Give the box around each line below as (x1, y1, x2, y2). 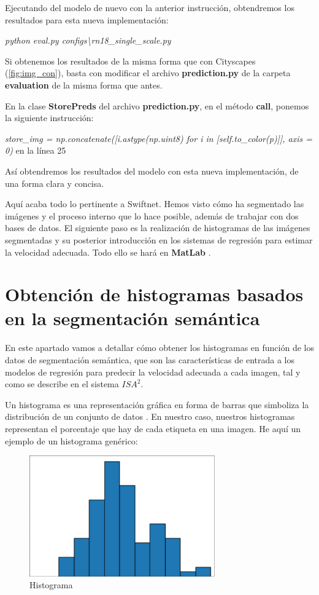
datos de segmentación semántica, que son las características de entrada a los (5, 353, 294, 366)
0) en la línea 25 (5, 144, 66, 157)
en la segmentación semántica (5, 305, 260, 331)
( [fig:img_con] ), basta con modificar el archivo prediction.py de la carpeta (5, 66, 291, 79)
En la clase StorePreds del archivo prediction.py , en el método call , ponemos (5, 99, 309, 112)
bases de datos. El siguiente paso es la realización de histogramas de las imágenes (5, 221, 310, 234)
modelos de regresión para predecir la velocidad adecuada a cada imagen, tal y (5, 365, 301, 378)
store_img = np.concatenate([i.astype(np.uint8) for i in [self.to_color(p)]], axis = (5, 132, 312, 144)
